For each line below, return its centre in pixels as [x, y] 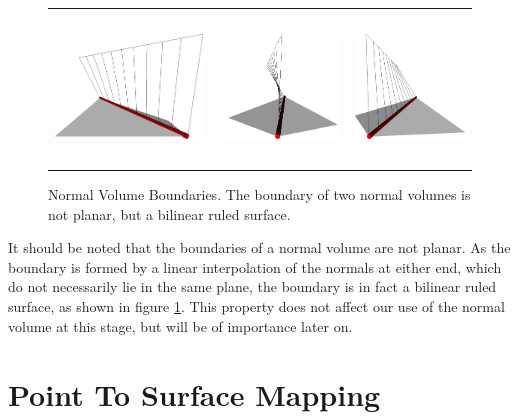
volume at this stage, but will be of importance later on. [180, 325]
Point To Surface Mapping [194, 394]
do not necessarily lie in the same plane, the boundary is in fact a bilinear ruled [252, 286]
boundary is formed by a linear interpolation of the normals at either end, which [255, 266]
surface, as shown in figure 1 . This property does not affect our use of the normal [256, 305]
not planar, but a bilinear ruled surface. [169, 213]
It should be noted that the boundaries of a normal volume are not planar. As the [259, 247]
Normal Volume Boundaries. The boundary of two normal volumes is [259, 194]
